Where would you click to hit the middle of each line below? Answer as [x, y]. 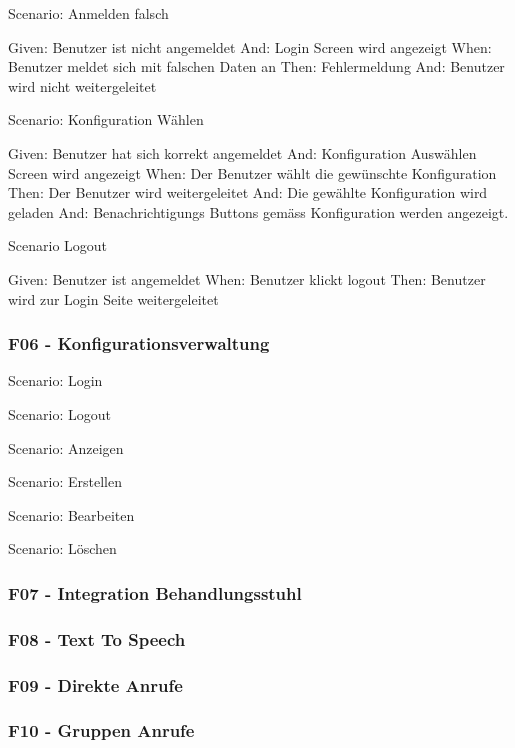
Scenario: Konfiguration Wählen [106, 119]
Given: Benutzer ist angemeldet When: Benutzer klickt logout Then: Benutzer [247, 278]
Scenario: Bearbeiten [71, 514]
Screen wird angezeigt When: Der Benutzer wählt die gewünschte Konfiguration [252, 172]
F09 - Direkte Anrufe [95, 684]
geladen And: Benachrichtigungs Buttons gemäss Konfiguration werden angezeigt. [258, 211]
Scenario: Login [55, 380]
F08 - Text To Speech [97, 638]
